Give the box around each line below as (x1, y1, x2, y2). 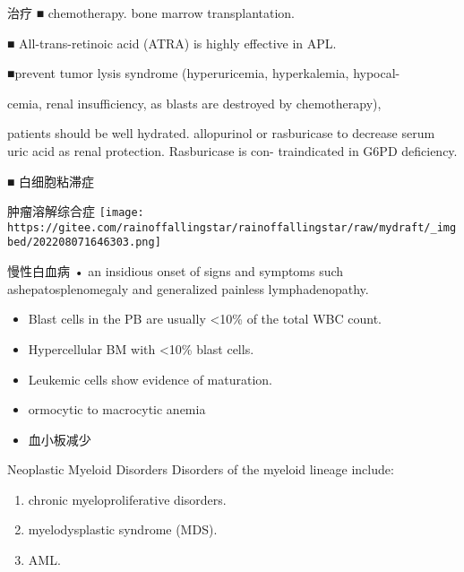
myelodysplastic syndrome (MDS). (28, 520, 218, 539)
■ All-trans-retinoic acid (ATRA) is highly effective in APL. (7, 33, 337, 52)
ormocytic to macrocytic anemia (28, 400, 206, 419)
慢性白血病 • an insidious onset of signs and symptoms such (7, 262, 344, 281)
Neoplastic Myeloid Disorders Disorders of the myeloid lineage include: (7, 460, 394, 479)
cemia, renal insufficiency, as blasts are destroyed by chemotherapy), (7, 93, 382, 112)
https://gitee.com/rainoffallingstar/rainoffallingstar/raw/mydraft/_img (7, 221, 457, 234)
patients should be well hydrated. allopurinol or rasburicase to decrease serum (7, 124, 435, 143)
